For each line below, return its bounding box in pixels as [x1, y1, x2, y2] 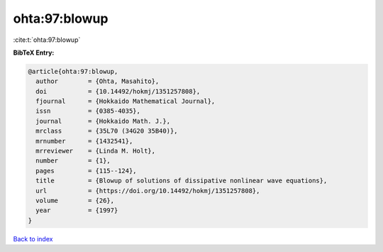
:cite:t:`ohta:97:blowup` [13, 35, 81, 44]
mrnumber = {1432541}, [35, 137, 133, 145]
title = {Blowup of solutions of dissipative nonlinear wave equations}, [35, 177, 328, 185]
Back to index [13, 234, 53, 243]
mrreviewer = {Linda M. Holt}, [35, 147, 156, 155]
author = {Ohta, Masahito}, [35, 77, 160, 85]
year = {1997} [35, 207, 118, 214]
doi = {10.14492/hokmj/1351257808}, [35, 87, 201, 95]
